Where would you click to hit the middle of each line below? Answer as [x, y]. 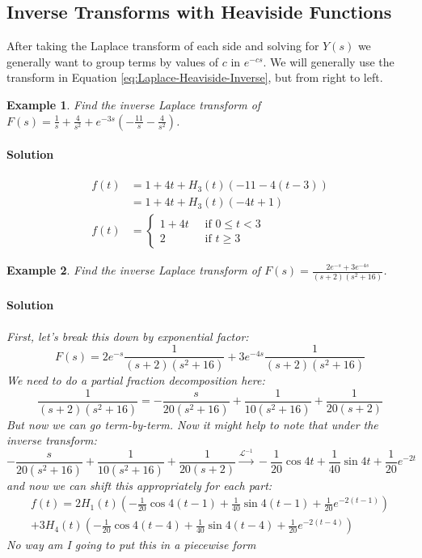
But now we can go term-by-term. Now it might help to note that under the [192, 424]
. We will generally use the [329, 61]
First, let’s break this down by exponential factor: [128, 336]
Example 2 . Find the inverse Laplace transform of [134, 270]
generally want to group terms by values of [112, 61]
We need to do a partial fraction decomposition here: [136, 380]
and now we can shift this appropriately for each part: [139, 485]
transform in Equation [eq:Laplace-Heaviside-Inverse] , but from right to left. [195, 77]
